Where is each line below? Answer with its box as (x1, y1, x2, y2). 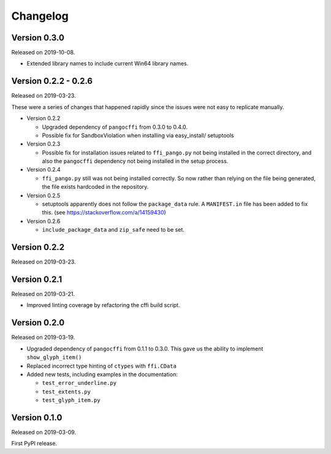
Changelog (11, 9, 69, 23)
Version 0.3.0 (11, 32, 64, 43)
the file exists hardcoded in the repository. (42, 183, 149, 191)
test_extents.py (42, 388, 91, 395)
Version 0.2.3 (26, 140, 61, 148)
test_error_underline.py (42, 380, 116, 387)
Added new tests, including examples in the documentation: (26, 371, 178, 378)
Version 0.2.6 (26, 218, 61, 225)
